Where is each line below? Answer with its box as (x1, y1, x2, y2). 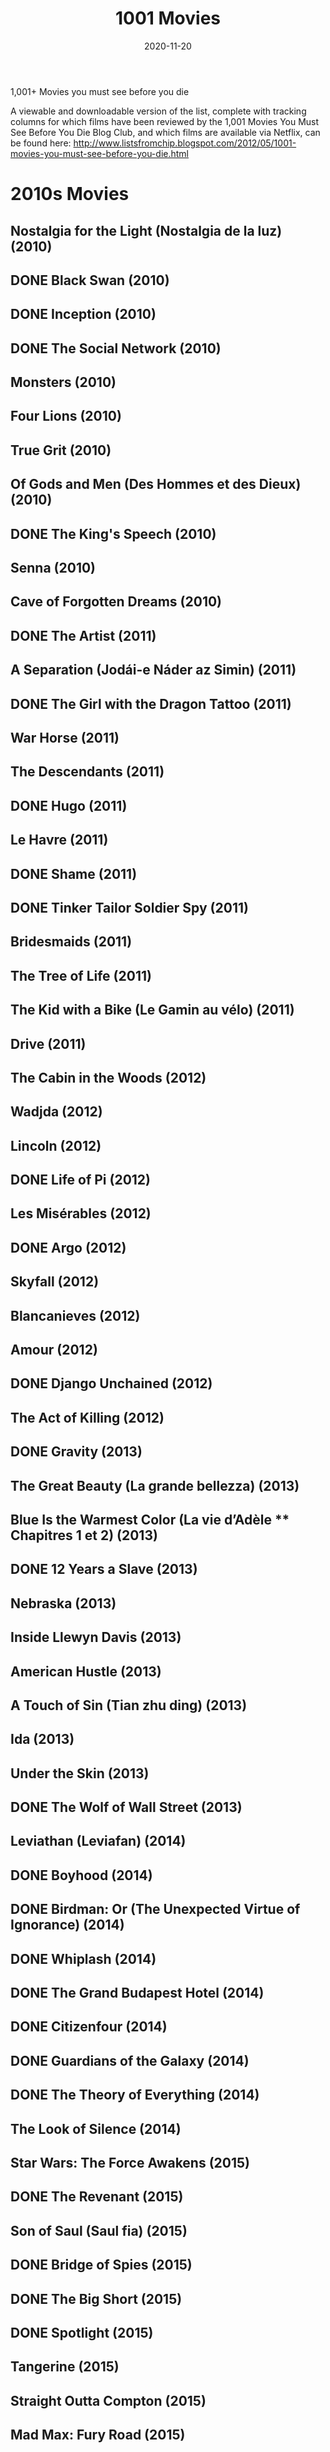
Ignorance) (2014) (10, 1917, 125, 1934)
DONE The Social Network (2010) (10, 340, 222, 357)
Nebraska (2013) (10, 1595, 117, 1612)
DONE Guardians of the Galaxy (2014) (10, 2052, 250, 2069)
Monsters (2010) (10, 374, 117, 391)
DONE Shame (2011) (10, 865, 138, 882)
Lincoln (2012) (10, 1137, 102, 1154)
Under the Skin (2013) (10, 1765, 150, 1782)
